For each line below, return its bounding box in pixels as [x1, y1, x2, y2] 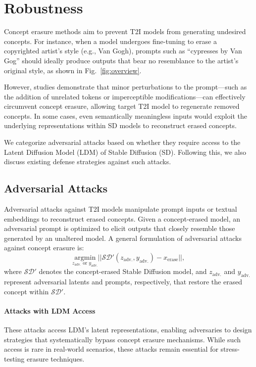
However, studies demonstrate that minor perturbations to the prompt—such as [4, 82, 247, 92]
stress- [220, 344, 240, 354]
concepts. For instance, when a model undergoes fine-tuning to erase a [4, 36, 217, 46]
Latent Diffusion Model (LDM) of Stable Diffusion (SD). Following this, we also [4, 146, 246, 157]
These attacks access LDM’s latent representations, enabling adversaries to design [4, 324, 252, 334]
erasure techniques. [26, 353, 85, 364]
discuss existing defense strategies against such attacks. [4, 156, 171, 167]
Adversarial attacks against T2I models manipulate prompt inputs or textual [4, 204, 237, 214]
